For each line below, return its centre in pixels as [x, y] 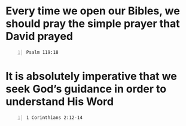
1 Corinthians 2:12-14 [54, 118]
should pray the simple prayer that [93, 24]
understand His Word [60, 102]
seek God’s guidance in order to [86, 89]
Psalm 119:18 [42, 52]
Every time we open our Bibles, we [93, 11]
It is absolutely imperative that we [92, 76]
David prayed [39, 36]
